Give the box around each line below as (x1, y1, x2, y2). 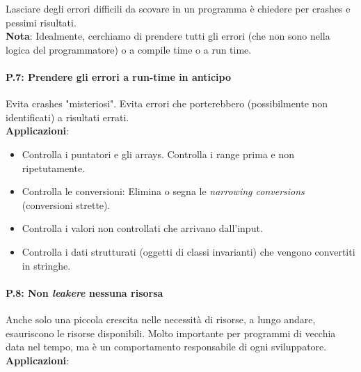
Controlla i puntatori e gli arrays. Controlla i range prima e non (22, 146, 295, 161)
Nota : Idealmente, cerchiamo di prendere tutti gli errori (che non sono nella (6, 29, 330, 43)
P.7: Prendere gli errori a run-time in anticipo (6, 69, 232, 84)
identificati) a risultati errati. (6, 109, 129, 124)
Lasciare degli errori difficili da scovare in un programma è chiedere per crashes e (6, 1, 351, 15)
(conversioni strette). (22, 197, 111, 212)
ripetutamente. (22, 160, 86, 175)
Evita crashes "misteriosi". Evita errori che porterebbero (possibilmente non (6, 96, 328, 111)
